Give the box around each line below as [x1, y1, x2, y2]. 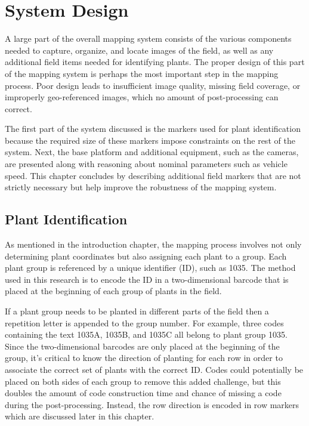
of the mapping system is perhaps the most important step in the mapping [5, 67, 279, 79]
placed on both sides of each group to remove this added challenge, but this [5, 375, 281, 387]
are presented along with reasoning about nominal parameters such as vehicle [5, 158, 288, 170]
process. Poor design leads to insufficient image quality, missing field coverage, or [5, 79, 301, 91]
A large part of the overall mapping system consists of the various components [5, 32, 292, 45]
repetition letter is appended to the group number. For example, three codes [5, 316, 284, 329]
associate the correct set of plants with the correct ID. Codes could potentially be [5, 363, 304, 375]
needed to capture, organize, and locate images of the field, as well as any [5, 44, 274, 56]
